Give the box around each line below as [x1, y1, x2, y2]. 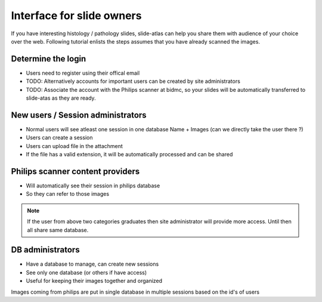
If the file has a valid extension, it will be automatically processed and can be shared [26, 151, 233, 158]
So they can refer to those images [26, 190, 110, 198]
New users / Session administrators [11, 110, 147, 120]
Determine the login [11, 54, 86, 64]
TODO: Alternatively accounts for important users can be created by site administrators [26, 78, 241, 85]
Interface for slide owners [11, 9, 142, 22]
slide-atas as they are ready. [26, 94, 96, 101]
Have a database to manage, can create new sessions [26, 260, 159, 268]
